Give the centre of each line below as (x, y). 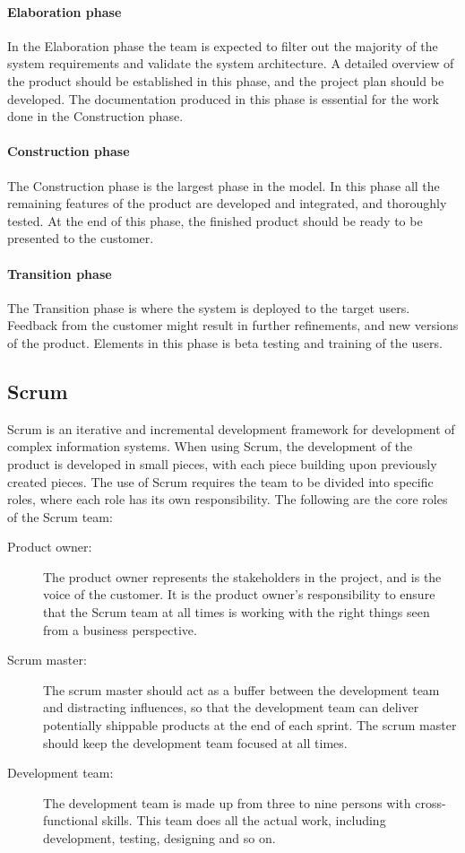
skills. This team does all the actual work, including (244, 820)
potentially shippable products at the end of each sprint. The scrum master (250, 725)
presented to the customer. (81, 238)
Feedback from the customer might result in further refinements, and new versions (233, 325)
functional (71, 820)
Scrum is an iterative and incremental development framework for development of (231, 428)
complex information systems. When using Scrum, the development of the (210, 446)
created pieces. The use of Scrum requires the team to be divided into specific (220, 481)
